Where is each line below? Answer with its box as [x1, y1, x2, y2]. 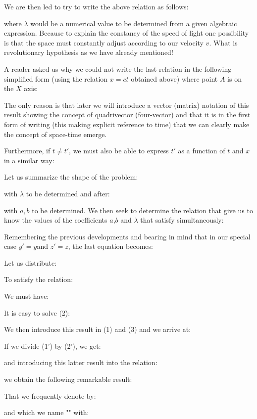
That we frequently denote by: [4, 390, 96, 401]
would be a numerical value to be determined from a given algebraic [30, 18, 237, 28]
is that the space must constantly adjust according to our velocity [4, 37, 204, 47]
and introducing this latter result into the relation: [4, 357, 157, 368]
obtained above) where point [131, 73, 218, 84]
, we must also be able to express [69, 145, 169, 156]
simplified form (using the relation [4, 73, 108, 84]
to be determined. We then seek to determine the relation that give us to [32, 205, 253, 215]
